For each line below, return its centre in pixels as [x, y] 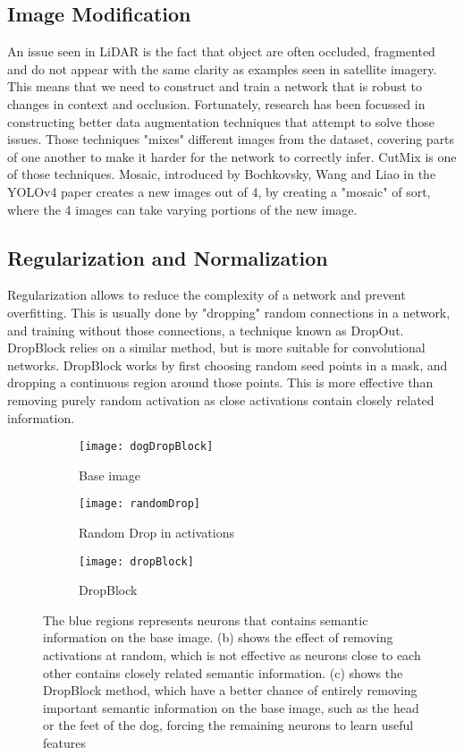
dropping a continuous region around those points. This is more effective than [220, 382]
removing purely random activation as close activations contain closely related [221, 399]
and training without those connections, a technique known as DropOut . [206, 330]
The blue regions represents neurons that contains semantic [206, 619]
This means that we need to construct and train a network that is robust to [215, 86]
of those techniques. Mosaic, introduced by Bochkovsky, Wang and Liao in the [222, 174]
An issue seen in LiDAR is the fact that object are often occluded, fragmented [221, 51]
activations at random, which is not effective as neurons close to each [232, 655]
